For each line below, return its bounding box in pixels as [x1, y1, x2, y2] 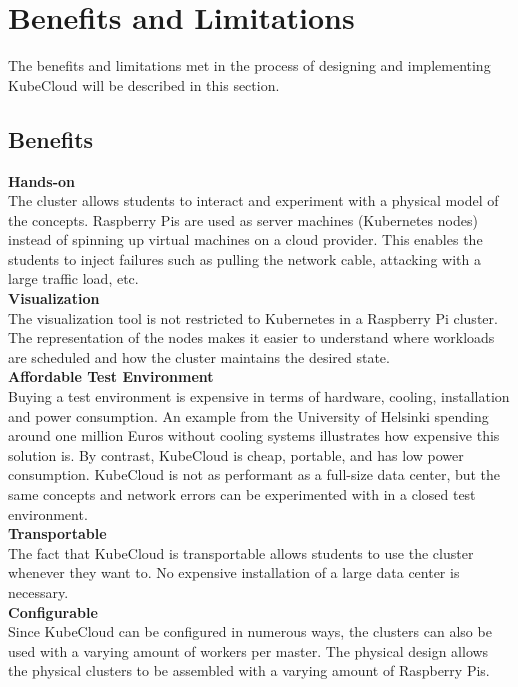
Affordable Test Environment [8, 366, 214, 387]
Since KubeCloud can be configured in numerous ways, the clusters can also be [8, 621, 492, 642]
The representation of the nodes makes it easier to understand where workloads [8, 327, 495, 348]
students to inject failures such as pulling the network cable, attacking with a [8, 248, 481, 269]
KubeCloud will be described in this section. [8, 74, 280, 95]
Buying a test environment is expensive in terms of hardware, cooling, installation [8, 386, 510, 407]
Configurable [8, 601, 98, 622]
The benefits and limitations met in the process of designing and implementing [8, 55, 491, 76]
